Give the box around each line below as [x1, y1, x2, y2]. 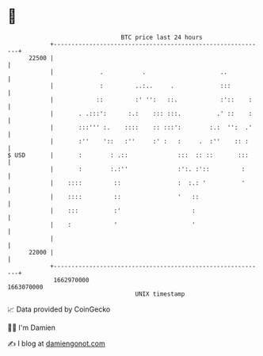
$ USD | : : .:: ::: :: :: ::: [7, 151, 249, 159]
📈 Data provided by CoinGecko [7, 304, 111, 314]
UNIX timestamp [135, 289, 185, 298]
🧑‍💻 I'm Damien [7, 323, 56, 332]
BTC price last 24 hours [120, 33, 203, 41]
